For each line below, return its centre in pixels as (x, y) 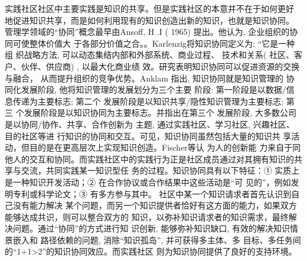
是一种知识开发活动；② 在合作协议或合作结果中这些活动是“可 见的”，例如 (148, 182)
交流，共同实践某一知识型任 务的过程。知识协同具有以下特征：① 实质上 (160, 170)
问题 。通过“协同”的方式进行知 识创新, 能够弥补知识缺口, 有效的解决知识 (151, 228)
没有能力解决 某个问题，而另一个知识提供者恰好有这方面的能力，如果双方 (155, 205)
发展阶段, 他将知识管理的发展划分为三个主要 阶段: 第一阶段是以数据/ (153, 89)
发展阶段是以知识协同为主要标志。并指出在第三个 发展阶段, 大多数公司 (160, 112)
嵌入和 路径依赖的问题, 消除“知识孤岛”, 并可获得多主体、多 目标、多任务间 (157, 239)
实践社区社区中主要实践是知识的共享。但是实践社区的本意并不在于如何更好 (149, 8)
